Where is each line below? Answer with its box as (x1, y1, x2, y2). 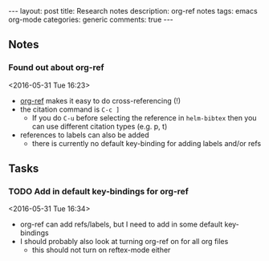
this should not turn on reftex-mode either (31, 245, 171, 255)
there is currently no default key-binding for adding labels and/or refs (31, 138, 262, 148)
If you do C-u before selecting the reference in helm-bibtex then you (31, 112, 257, 122)
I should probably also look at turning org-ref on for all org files (19, 237, 229, 247)
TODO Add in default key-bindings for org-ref (8, 186, 189, 197)
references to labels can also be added (19, 130, 149, 140)
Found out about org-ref (8, 62, 104, 73)
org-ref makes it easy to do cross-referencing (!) (19, 96, 181, 105)
